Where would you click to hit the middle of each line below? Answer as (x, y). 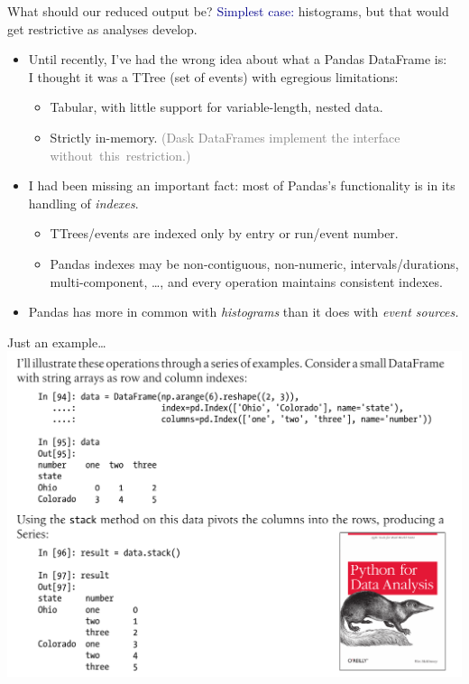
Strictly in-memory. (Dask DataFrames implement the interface (225, 137)
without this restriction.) (120, 155)
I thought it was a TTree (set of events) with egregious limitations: (213, 76)
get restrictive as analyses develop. (102, 28)
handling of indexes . (83, 203)
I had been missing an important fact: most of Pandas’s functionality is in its (242, 185)
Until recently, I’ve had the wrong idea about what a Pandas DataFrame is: (238, 59)
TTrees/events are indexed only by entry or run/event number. (224, 233)
